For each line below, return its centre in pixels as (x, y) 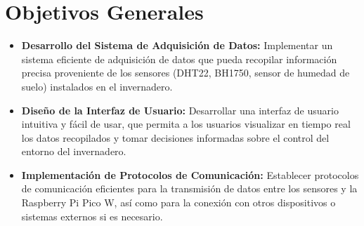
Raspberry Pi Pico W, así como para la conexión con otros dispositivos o (178, 202)
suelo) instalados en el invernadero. (97, 86)
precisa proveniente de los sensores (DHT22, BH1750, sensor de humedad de (186, 73)
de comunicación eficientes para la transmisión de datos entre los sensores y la (189, 188)
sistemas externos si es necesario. (92, 216)
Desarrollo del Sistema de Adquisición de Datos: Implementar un (177, 45)
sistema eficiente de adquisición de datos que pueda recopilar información (179, 59)
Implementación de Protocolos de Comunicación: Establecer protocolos (190, 174)
